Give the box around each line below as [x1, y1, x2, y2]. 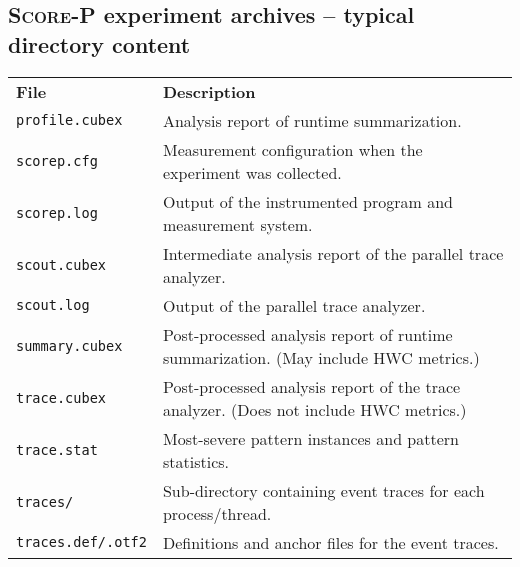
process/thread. [162, 501, 272, 525]
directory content [8, 28, 191, 59]
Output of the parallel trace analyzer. [162, 293, 426, 317]
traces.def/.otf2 [16, 534, 147, 551]
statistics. [162, 449, 229, 473]
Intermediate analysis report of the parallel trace [162, 241, 504, 265]
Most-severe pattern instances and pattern [162, 426, 459, 450]
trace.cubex [16, 389, 107, 406]
